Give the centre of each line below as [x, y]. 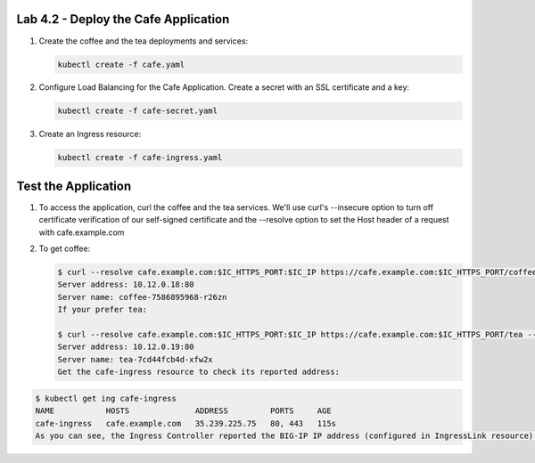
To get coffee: [65, 248]
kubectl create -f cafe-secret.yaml [138, 111]
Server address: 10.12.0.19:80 [126, 347]
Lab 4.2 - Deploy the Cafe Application [123, 19]
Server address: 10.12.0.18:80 [126, 284]
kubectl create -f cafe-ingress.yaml [140, 158]
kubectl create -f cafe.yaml [121, 64]
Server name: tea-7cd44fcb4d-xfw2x [135, 359]
